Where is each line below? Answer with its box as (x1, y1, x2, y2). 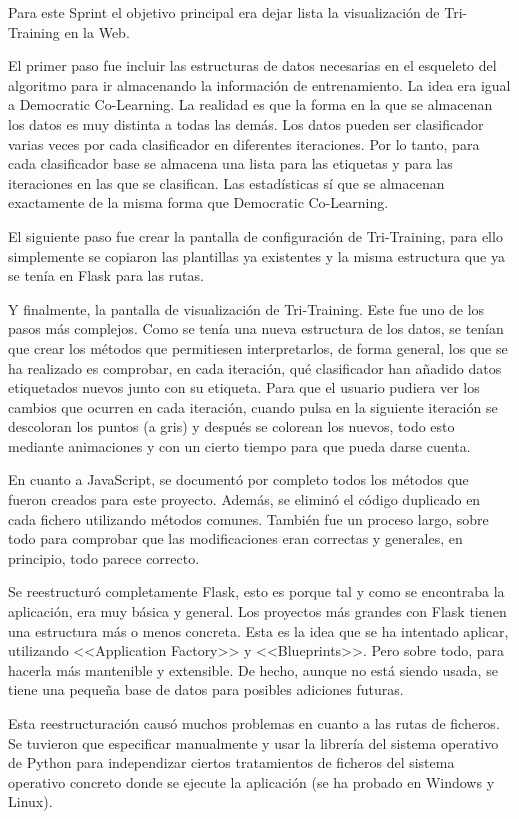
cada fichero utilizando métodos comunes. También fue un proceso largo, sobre (8, 508, 489, 529)
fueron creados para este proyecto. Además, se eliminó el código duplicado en (8, 489, 481, 510)
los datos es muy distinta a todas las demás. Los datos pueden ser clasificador (8, 113, 484, 134)
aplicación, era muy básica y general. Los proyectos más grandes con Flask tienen (8, 601, 507, 622)
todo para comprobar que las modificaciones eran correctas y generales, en (8, 528, 463, 549)
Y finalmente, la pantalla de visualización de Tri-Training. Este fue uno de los (8, 298, 485, 319)
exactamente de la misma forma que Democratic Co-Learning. (8, 192, 389, 213)
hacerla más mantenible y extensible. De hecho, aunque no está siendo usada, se (8, 659, 498, 680)
